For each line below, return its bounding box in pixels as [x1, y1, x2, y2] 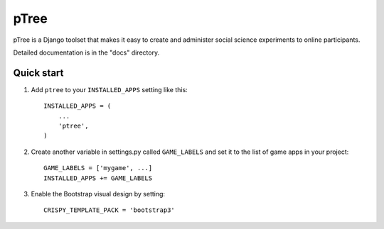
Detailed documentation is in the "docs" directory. [13, 48, 160, 57]
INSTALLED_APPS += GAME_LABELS [43, 174, 153, 182]
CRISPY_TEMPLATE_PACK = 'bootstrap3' [43, 206, 176, 214]
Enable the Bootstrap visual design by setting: [31, 189, 166, 198]
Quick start [13, 67, 64, 79]
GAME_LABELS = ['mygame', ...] [43, 164, 153, 172]
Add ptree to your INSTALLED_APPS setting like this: [31, 85, 188, 94]
